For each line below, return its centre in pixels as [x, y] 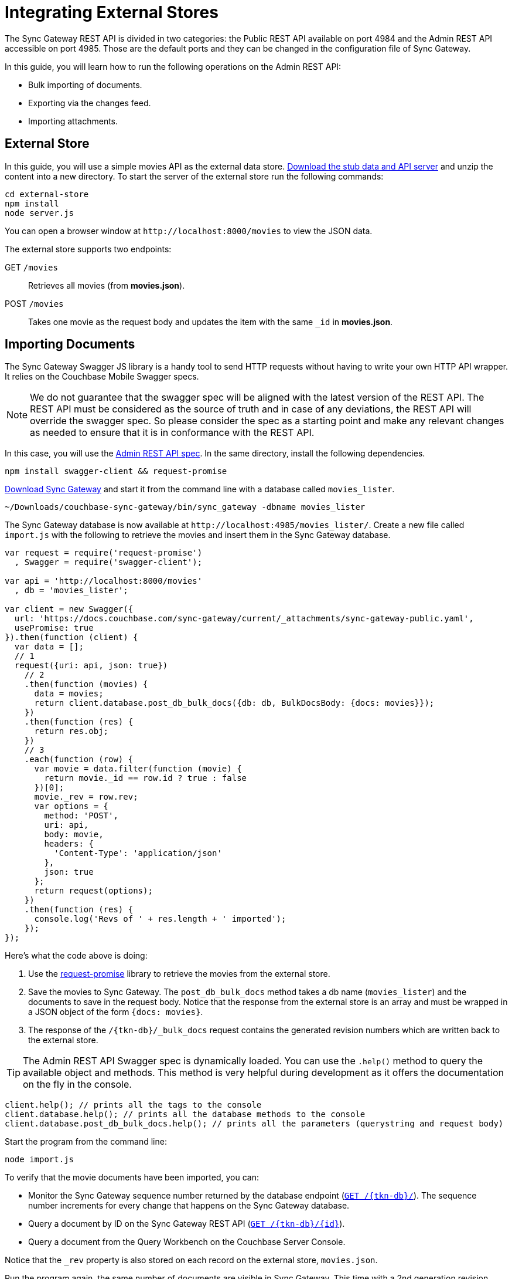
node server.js [40, 213]
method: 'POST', [81, 816]
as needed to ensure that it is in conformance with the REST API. [172, 433]
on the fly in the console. [77, 1085]
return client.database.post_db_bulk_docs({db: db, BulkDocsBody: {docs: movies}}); [234, 703]
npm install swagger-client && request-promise [116, 471]
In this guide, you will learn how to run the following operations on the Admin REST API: [173, 66]
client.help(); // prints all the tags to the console [133, 1105]
